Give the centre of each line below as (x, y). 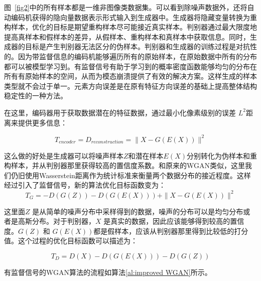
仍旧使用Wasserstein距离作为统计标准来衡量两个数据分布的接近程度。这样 (131, 175)
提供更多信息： (42, 122)
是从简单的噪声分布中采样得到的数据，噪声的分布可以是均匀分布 (138, 211)
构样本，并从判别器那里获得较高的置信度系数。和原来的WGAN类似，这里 (124, 165)
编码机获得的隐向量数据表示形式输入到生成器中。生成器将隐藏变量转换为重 (134, 17)
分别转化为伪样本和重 (222, 155)
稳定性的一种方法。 (36, 96)
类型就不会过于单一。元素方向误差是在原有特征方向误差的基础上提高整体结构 (130, 86)
